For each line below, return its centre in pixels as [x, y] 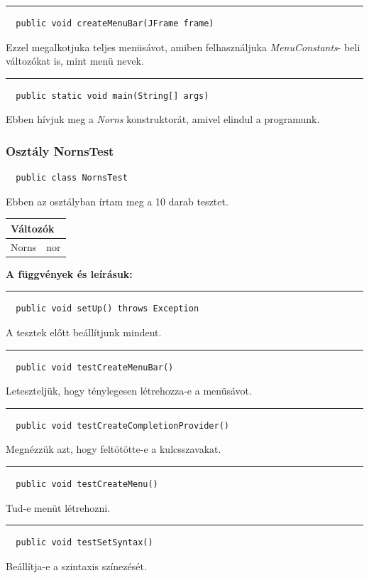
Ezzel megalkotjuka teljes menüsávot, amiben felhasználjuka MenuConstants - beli [183, 47]
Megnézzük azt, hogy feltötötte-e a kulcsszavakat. [114, 449]
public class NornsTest [72, 178]
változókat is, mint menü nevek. [75, 61]
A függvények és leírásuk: [69, 273]
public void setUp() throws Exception [108, 309]
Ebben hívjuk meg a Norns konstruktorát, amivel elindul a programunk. [163, 119]
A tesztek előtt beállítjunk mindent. [84, 332]
